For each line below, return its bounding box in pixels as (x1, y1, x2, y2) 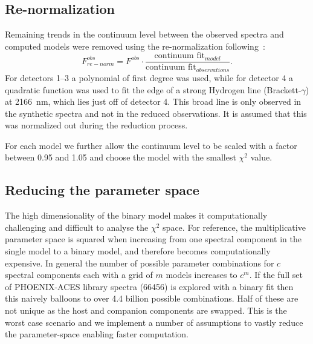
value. (250, 151, 273, 164)
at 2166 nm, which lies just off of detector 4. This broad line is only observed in (5, 95, 302, 108)
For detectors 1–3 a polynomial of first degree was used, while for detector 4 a (5, 71, 294, 84)
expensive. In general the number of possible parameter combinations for (5, 256, 274, 269)
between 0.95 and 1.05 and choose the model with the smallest (5, 151, 236, 164)
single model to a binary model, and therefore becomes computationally (5, 245, 271, 257)
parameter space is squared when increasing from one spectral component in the (5, 233, 302, 245)
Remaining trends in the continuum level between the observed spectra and (5, 28, 284, 41)
